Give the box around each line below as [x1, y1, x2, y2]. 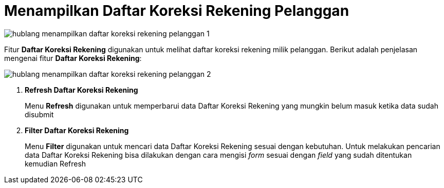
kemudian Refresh [25, 159, 86, 168]
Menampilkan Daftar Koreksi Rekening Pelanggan [4, 2, 349, 19]
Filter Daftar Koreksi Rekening [25, 126, 129, 135]
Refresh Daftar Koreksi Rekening [25, 85, 138, 94]
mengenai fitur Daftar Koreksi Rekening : [4, 53, 142, 62]
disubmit [25, 110, 54, 119]
